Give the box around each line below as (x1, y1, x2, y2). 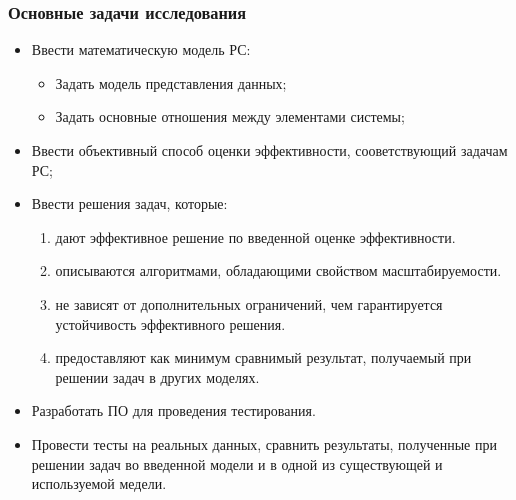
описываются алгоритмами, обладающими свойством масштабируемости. (55, 260, 502, 281)
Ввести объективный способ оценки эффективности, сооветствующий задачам (31, 140, 508, 160)
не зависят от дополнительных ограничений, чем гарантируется (55, 293, 443, 314)
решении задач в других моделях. (55, 366, 260, 387)
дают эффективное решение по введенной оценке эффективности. (55, 226, 456, 247)
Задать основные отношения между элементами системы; (55, 106, 405, 127)
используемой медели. (31, 473, 167, 494)
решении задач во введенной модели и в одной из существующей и (31, 453, 443, 474)
